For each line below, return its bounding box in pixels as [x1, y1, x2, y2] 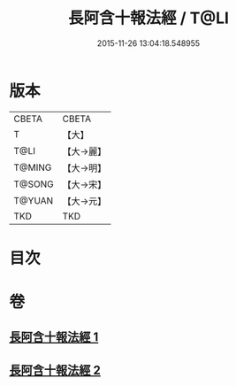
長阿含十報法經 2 [9, 362, 102, 377]
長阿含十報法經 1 [9, 329, 99, 345]
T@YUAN [13, 194, 54, 206]
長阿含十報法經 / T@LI [67, 8, 230, 28]
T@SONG [13, 178, 55, 190]
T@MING [13, 161, 52, 174]
